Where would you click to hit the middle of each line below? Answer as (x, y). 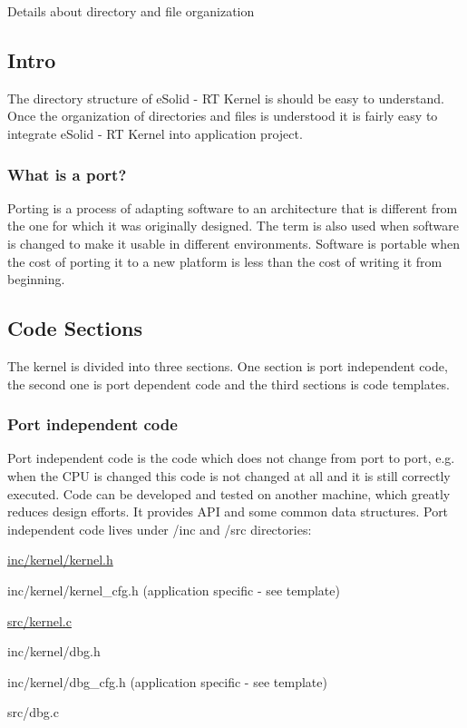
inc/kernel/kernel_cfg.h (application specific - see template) (174, 590)
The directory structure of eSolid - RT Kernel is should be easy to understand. (226, 98)
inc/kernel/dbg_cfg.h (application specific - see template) (167, 681)
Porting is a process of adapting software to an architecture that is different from (233, 207)
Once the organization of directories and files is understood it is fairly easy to (223, 116)
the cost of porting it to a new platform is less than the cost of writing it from (225, 261)
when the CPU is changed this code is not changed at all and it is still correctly (229, 475)
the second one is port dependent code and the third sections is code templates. (229, 384)
